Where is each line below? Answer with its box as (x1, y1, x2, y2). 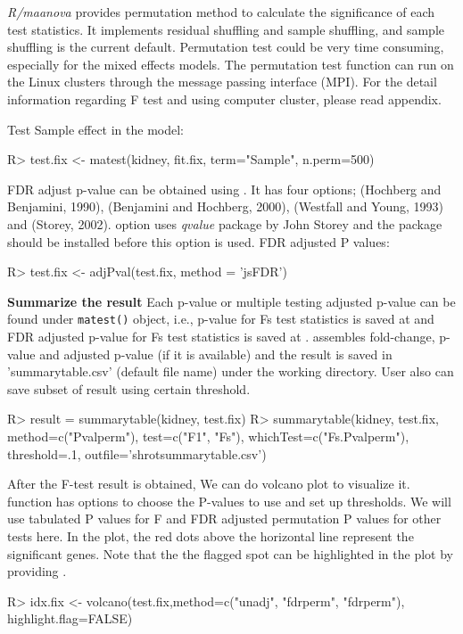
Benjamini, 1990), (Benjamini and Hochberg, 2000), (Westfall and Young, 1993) (7, 197, 444, 216)
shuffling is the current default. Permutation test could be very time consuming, (7, 37, 444, 56)
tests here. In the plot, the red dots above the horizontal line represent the (7, 526, 414, 545)
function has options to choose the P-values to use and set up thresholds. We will (7, 491, 451, 510)
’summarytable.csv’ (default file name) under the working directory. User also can (7, 362, 454, 381)
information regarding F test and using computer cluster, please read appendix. (7, 89, 442, 108)
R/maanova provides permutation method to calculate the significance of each (7, 3, 435, 21)
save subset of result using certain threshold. (7, 379, 251, 398)
